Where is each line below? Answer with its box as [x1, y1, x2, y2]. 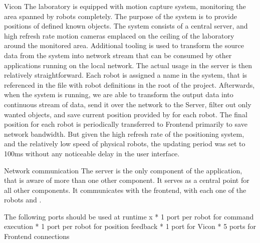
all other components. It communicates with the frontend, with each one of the [4, 184, 246, 195]
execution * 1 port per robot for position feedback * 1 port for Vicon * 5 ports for [4, 221, 256, 231]
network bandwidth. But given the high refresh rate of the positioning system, [4, 128, 244, 139]
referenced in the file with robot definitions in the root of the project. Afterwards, [4, 79, 255, 90]
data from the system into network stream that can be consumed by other [4, 50, 232, 60]
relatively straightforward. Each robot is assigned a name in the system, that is [4, 70, 247, 80]
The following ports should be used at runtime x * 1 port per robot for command [4, 211, 254, 221]
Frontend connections [4, 231, 70, 241]
